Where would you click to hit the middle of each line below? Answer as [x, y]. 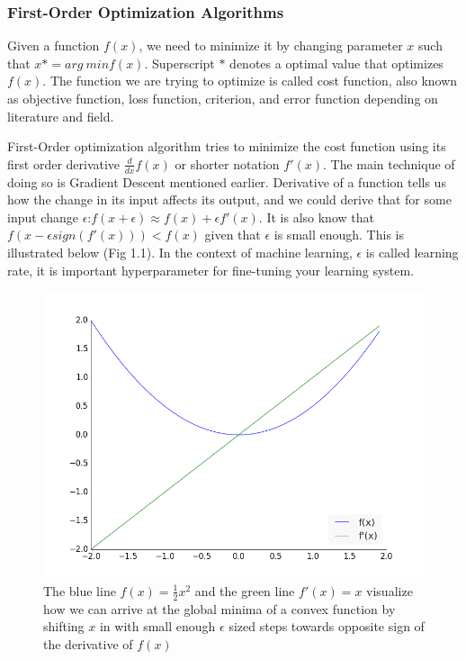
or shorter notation [227, 163]
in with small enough [157, 626]
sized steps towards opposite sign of [327, 626]
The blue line [80, 590]
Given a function [54, 45]
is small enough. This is [339, 235]
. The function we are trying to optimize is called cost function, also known [250, 81]
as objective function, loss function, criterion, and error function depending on [223, 98]
